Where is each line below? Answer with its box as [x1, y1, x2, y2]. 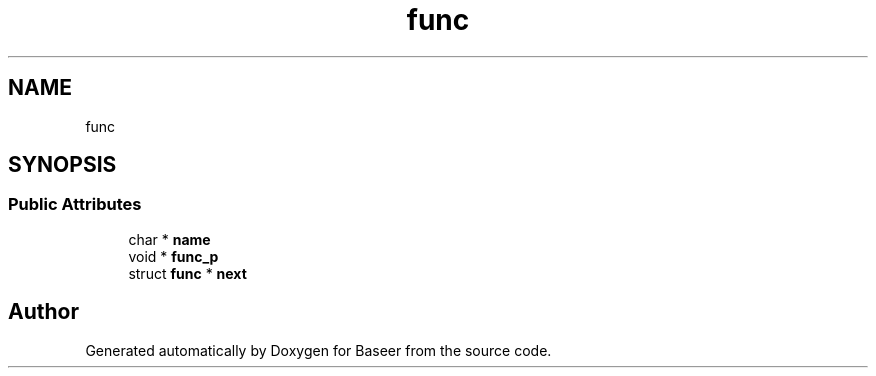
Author [8, 299, 79, 325]
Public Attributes [8, 194, 142, 215]
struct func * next [128, 264, 247, 282]
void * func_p [128, 247, 219, 265]
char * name [128, 230, 211, 248]
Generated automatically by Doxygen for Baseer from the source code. [85, 341, 552, 359]
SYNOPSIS [8, 152, 117, 178]
